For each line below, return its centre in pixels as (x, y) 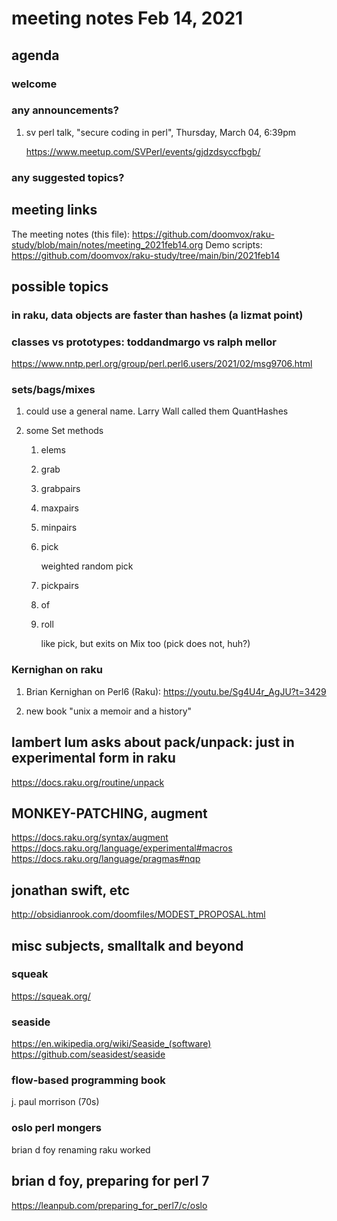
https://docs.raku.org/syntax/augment (90, 838)
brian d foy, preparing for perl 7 (110, 1181)
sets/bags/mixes (53, 390)
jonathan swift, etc (71, 890)
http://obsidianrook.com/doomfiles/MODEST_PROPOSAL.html (138, 914)
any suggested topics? (68, 177)
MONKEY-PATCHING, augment (109, 813)
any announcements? (65, 110)
